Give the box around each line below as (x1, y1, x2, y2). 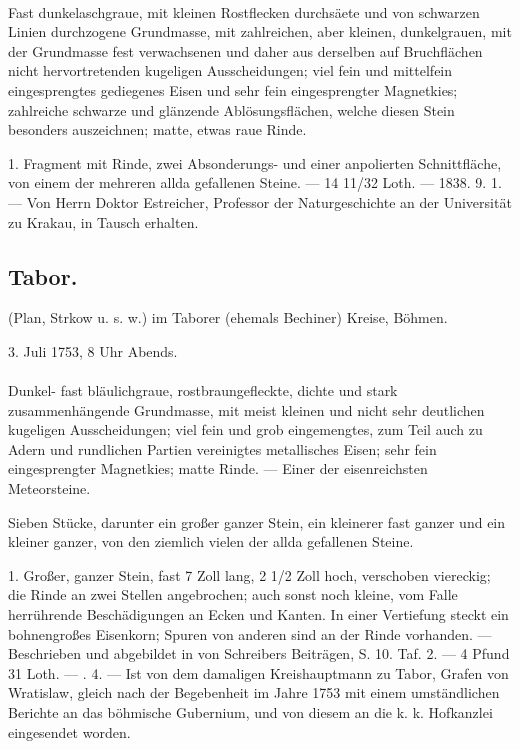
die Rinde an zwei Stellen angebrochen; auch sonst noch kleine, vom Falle (8, 584, 458, 605)
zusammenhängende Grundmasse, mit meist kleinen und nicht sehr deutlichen (8, 399, 485, 420)
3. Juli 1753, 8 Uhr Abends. (8, 340, 178, 361)
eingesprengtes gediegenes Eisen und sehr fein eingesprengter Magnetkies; (8, 79, 458, 100)
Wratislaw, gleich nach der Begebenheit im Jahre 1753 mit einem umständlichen (8, 682, 500, 703)
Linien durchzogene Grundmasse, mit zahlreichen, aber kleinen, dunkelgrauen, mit (8, 21, 512, 42)
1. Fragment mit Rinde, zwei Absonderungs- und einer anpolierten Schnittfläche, (8, 152, 502, 173)
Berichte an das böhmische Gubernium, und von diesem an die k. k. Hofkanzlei (8, 702, 493, 723)
